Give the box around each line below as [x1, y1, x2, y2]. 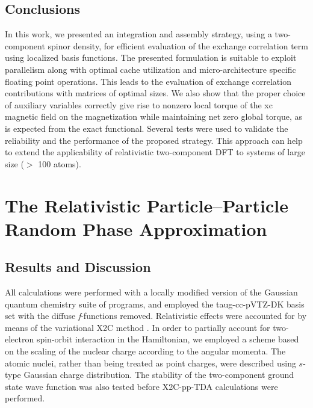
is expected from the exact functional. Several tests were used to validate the [5, 122, 288, 134]
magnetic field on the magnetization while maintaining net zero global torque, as [5, 110, 303, 123]
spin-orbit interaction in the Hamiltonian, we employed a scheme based [36, 333, 299, 345]
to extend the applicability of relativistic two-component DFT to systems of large [5, 146, 305, 158]
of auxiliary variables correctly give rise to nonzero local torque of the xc [5, 98, 273, 111]
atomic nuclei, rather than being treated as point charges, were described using [5, 356, 296, 369]
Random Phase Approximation [5, 216, 267, 241]
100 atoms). [38, 157, 81, 170]
